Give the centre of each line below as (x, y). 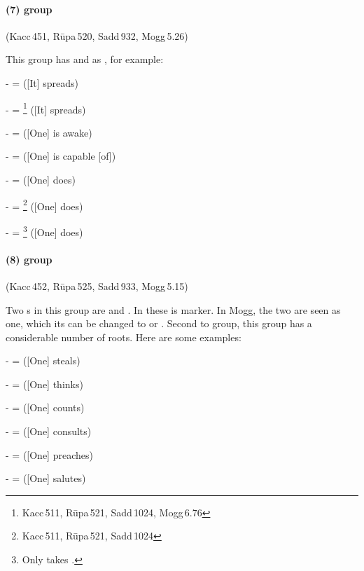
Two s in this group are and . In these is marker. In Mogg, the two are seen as (173, 309)
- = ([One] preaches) (49, 454)
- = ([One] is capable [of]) (61, 156)
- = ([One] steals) (43, 360)
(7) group (29, 9)
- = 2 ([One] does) (44, 205)
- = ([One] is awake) (49, 132)
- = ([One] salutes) (46, 478)
